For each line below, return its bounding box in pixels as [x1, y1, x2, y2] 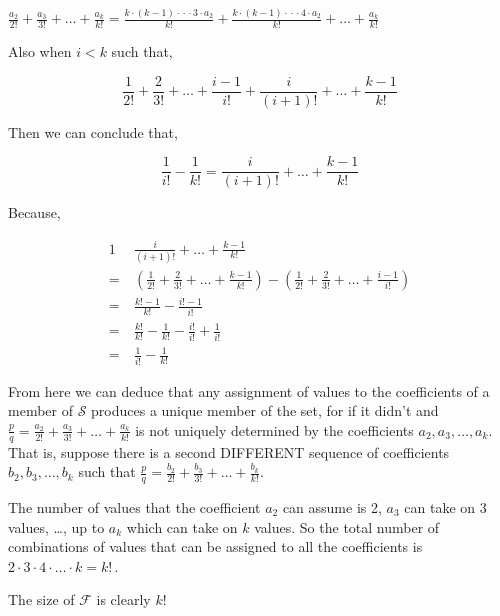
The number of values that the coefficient [8, 496, 261, 517]
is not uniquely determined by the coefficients [135, 419, 414, 440]
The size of [8, 589, 75, 610]
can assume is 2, [282, 496, 382, 517]
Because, [8, 202, 61, 223]
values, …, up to [8, 516, 105, 537]
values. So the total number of [254, 516, 440, 537]
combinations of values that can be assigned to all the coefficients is [8, 536, 423, 557]
